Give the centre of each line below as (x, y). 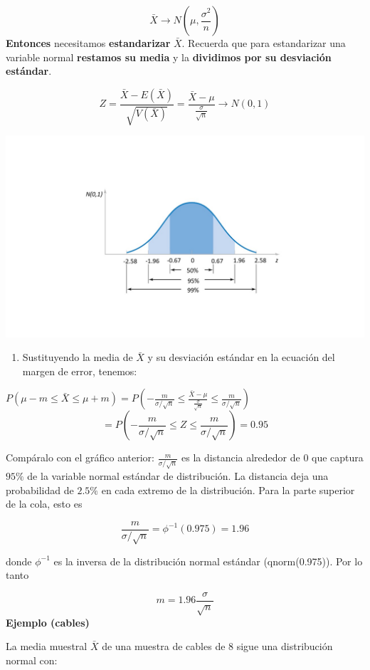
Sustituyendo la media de (78, 357)
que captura (338, 457)
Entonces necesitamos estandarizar (88, 43)
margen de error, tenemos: (80, 371)
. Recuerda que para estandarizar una (264, 43)
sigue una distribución (285, 646)
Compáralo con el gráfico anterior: (80, 457)
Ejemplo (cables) (48, 622)
